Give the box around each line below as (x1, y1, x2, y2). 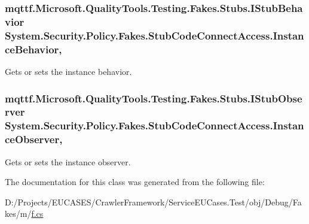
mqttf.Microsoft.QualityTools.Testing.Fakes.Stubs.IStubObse (5, 90, 302, 105)
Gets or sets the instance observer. (5, 155, 131, 168)
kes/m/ (5, 207, 32, 220)
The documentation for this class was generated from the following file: (5, 175, 265, 188)
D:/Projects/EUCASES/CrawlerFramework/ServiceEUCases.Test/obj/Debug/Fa (5, 195, 302, 208)
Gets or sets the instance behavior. (5, 65, 132, 77)
